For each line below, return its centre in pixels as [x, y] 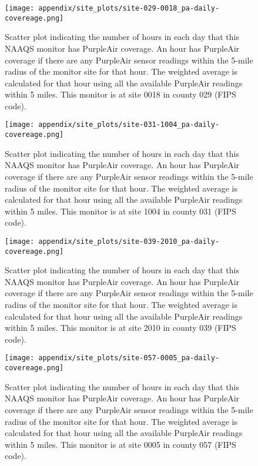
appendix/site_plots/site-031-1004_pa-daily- [129, 125]
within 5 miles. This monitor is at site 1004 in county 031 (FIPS [120, 211]
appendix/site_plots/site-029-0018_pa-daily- [129, 8]
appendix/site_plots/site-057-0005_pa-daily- [129, 358]
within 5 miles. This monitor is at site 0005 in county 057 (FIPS [120, 444]
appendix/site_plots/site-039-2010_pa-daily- [129, 241]
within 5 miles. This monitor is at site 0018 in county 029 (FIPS [120, 94]
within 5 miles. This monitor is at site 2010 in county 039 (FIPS [120, 328]
